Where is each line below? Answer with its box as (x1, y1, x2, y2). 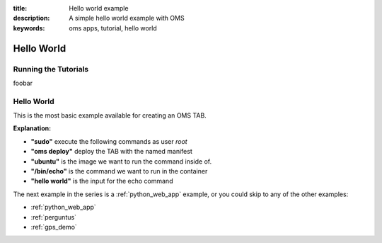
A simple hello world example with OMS (69, 14, 185, 23)
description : (13, 14, 50, 23)
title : (13, 4, 28, 12)
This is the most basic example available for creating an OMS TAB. (13, 111, 207, 120)
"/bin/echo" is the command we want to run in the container (30, 167, 208, 176)
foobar (13, 79, 33, 87)
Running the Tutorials (13, 64, 88, 74)
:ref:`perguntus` (30, 213, 77, 221)
